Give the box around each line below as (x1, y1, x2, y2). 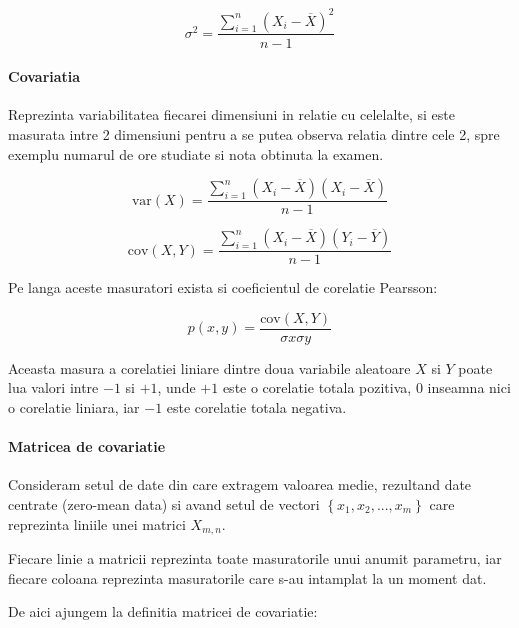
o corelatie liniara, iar (8, 397, 140, 418)
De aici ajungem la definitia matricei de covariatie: (8, 601, 318, 622)
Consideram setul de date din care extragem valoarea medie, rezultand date (8, 474, 472, 495)
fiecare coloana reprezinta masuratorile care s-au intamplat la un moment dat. (8, 567, 487, 588)
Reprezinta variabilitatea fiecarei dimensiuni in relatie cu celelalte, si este (8, 104, 455, 125)
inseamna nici (427, 377, 511, 398)
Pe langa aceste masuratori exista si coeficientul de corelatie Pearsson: (8, 277, 438, 298)
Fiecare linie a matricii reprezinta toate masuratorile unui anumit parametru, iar (8, 548, 502, 569)
